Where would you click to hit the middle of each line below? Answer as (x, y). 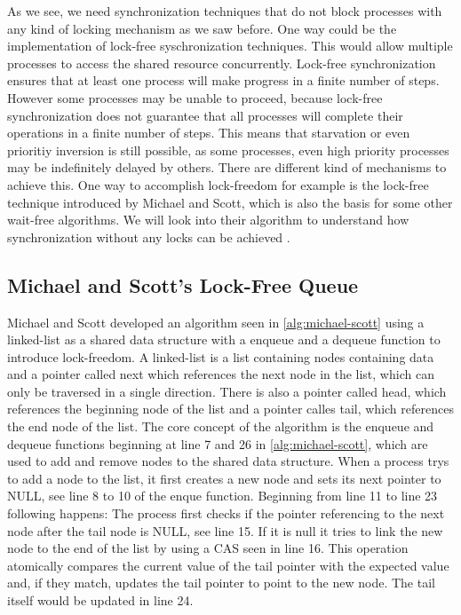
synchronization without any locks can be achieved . (149, 237)
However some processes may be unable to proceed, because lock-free (195, 97)
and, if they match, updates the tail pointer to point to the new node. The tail (221, 583)
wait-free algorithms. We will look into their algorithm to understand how (208, 220)
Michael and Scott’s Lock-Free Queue (183, 284)
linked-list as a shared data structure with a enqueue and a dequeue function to (224, 339)
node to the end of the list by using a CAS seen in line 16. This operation (208, 548)
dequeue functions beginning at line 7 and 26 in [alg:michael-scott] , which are (218, 443)
